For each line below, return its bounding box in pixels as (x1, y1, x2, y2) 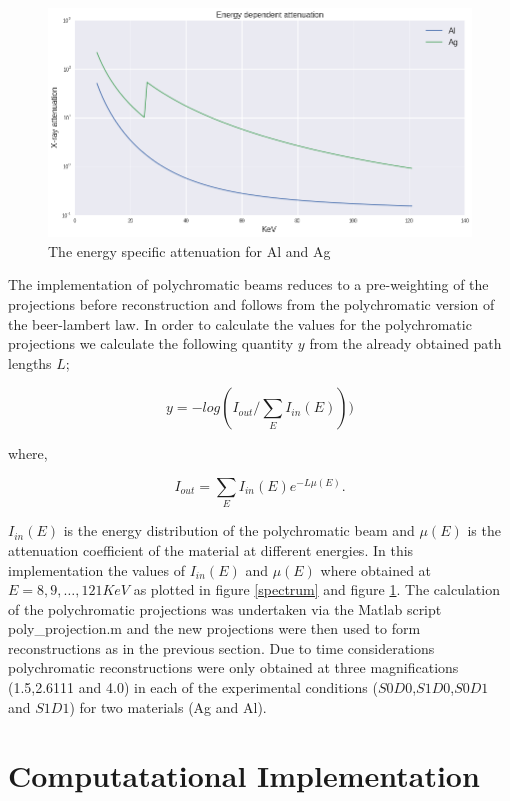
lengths (8, 352, 52, 373)
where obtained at (320, 559, 432, 580)
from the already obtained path (309, 333, 502, 354)
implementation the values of (8, 559, 186, 580)
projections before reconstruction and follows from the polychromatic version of (8, 294, 495, 314)
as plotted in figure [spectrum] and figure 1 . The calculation (133, 579, 500, 600)
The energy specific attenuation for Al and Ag (48, 240, 331, 261)
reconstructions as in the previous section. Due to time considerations (8, 637, 435, 658)
